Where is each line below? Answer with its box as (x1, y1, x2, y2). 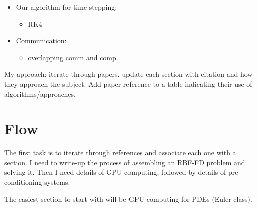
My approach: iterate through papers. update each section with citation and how (4, 69, 253, 79)
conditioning (4, 177, 42, 187)
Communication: (16, 35, 67, 46)
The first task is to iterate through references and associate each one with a (4, 147, 236, 158)
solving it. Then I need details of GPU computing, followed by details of (4, 167, 226, 177)
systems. (44, 177, 70, 187)
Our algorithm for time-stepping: (16, 2, 117, 12)
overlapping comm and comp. (28, 52, 118, 62)
